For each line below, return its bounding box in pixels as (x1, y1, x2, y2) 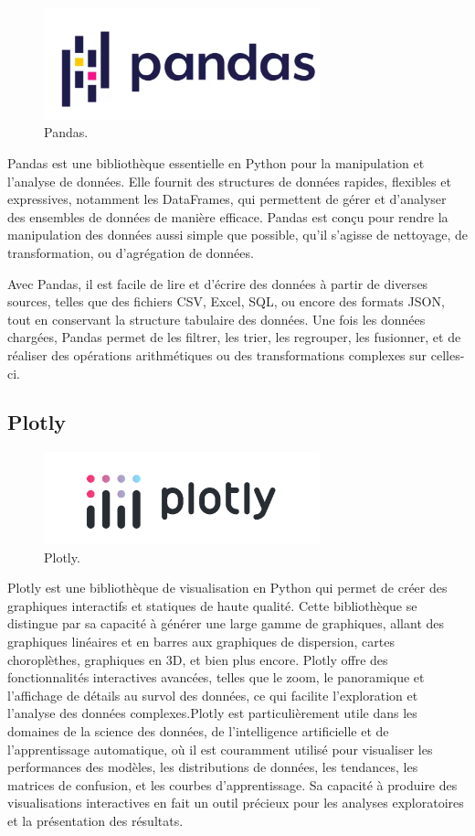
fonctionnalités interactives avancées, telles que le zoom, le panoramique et (7, 668, 425, 687)
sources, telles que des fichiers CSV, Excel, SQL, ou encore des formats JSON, (7, 292, 445, 311)
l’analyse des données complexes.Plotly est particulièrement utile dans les (7, 703, 417, 723)
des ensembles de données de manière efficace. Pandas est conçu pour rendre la (7, 207, 449, 226)
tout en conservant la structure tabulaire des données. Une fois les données (7, 309, 426, 328)
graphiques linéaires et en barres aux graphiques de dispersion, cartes (7, 631, 395, 650)
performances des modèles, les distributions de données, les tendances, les (7, 757, 418, 777)
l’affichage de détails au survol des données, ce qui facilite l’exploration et (7, 685, 418, 704)
